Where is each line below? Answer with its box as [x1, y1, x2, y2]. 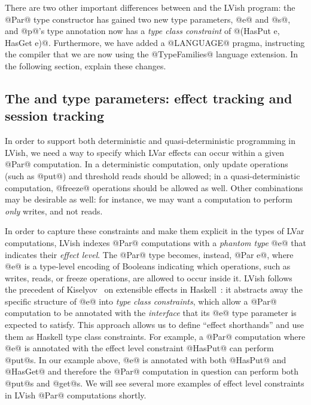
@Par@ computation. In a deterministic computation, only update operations [5, 158, 288, 170]
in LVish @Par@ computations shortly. [5, 388, 147, 401]
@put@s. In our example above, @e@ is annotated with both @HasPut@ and [5, 353, 286, 366]
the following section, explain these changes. [5, 59, 166, 72]
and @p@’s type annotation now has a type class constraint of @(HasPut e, [5, 24, 280, 37]
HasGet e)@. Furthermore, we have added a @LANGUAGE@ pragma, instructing [5, 36, 305, 48]
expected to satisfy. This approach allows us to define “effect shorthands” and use [5, 318, 304, 331]
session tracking [5, 106, 104, 125]
